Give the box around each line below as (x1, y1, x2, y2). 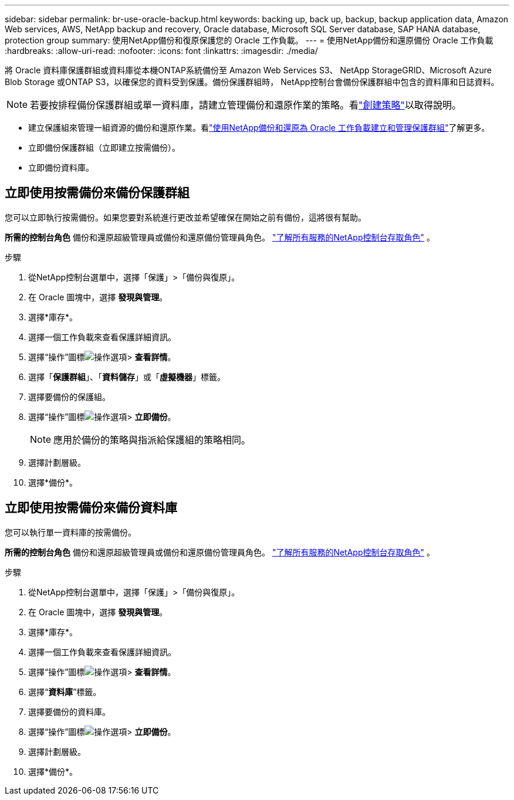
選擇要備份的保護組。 (28, 391, 110, 402)
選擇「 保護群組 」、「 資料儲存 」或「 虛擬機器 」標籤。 (28, 371, 225, 382)
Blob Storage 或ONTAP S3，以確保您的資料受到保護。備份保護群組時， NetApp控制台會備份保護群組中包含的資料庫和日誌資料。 (5, 77, 499, 87)
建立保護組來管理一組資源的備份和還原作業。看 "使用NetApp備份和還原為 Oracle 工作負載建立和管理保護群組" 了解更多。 (28, 123, 490, 133)
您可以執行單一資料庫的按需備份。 (5, 527, 136, 537)
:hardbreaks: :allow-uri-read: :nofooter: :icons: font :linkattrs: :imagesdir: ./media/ (5, 46, 318, 56)
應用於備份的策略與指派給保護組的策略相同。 (53, 433, 251, 446)
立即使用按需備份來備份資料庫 (5, 500, 177, 516)
